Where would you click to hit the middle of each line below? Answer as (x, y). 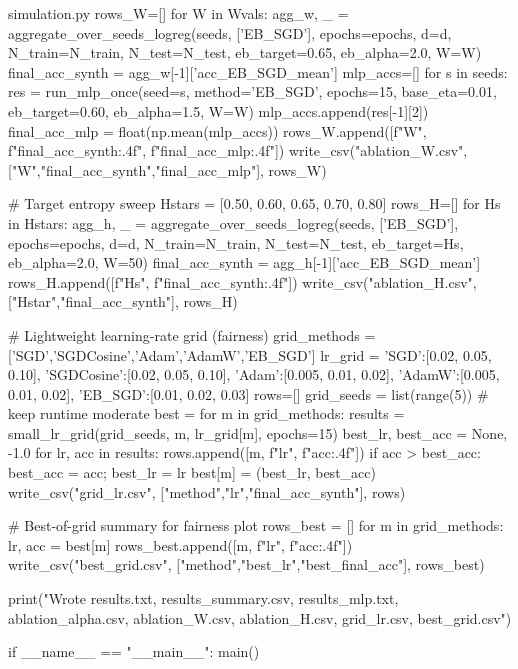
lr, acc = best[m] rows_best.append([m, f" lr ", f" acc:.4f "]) (180, 544)
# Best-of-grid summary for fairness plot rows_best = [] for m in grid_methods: (256, 525)
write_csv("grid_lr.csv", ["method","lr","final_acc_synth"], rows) (207, 491)
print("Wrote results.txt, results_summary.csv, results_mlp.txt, (203, 598)
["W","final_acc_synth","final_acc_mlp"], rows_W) (167, 169)
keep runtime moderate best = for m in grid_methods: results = (206, 413)
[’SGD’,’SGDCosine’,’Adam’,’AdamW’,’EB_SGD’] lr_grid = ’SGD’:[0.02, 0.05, (250, 354)
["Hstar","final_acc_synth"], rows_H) (123, 301)
